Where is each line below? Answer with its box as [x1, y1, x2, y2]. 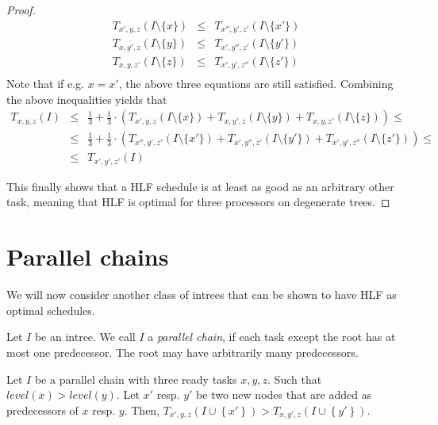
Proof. [6, 2, 36, 17]
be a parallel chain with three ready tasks [34, 370, 237, 387]
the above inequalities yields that [6, 90, 167, 107]
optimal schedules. [6, 301, 95, 318]
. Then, [124, 401, 160, 418]
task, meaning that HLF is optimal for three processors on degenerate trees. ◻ [6, 193, 390, 210]
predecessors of [6, 401, 79, 418]
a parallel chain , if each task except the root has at [148, 328, 396, 345]
